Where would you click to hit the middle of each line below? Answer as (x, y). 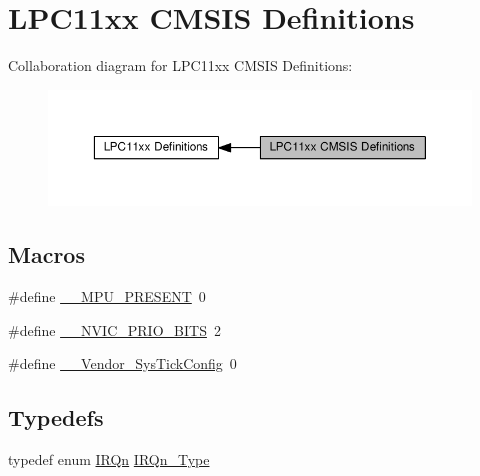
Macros (46, 254)
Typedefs (56, 417)
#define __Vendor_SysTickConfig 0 (122, 363)
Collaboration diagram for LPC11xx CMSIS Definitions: (180, 65)
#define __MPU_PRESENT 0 (107, 295)
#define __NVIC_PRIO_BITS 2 (114, 329)
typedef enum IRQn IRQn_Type (109, 458)
